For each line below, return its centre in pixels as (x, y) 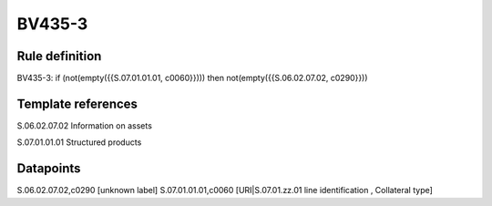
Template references (77, 103)
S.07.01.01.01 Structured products (79, 142)
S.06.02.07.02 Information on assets (84, 125)
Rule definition (59, 56)
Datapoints (49, 169)
